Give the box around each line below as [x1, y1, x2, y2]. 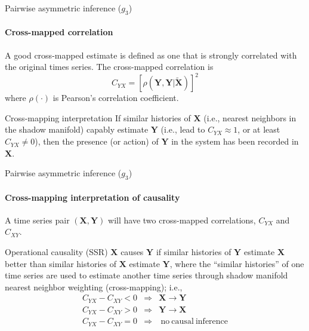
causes [120, 246, 144, 258]
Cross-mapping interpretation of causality [5, 191, 180, 203]
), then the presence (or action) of [35, 135, 159, 148]
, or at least [237, 123, 280, 136]
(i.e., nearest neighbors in [203, 111, 296, 124]
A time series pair [5, 213, 70, 226]
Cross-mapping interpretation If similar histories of [5, 111, 191, 124]
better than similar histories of [5, 257, 117, 269]
